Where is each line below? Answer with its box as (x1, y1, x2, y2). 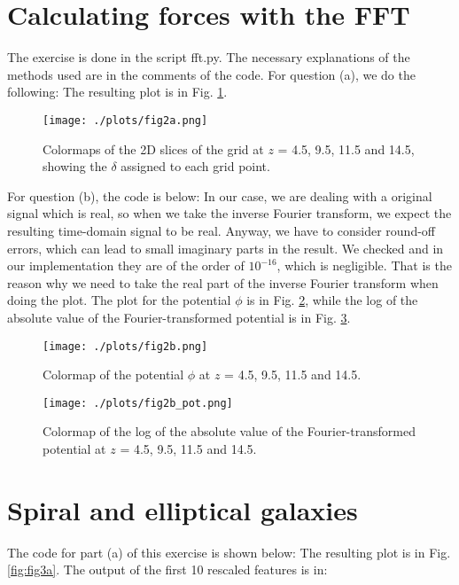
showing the (43, 157, 107, 175)
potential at (43, 440, 106, 457)
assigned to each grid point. (121, 157, 270, 175)
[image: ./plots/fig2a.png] (43, 113, 208, 127)
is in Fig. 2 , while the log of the (246, 291, 418, 309)
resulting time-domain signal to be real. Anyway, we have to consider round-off (7, 221, 435, 239)
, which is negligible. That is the (276, 256, 452, 275)
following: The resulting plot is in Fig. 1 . (7, 82, 228, 101)
